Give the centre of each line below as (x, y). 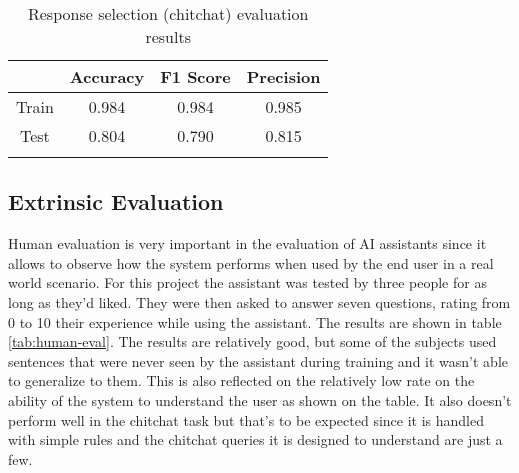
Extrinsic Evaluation (116, 201)
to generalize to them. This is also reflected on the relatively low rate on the (241, 380)
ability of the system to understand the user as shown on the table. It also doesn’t (260, 399)
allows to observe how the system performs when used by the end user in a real (251, 262)
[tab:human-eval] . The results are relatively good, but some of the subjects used (252, 341)
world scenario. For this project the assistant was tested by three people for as (247, 282)
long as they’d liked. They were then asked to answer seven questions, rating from (259, 301)
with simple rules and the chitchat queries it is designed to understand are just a (255, 439)
